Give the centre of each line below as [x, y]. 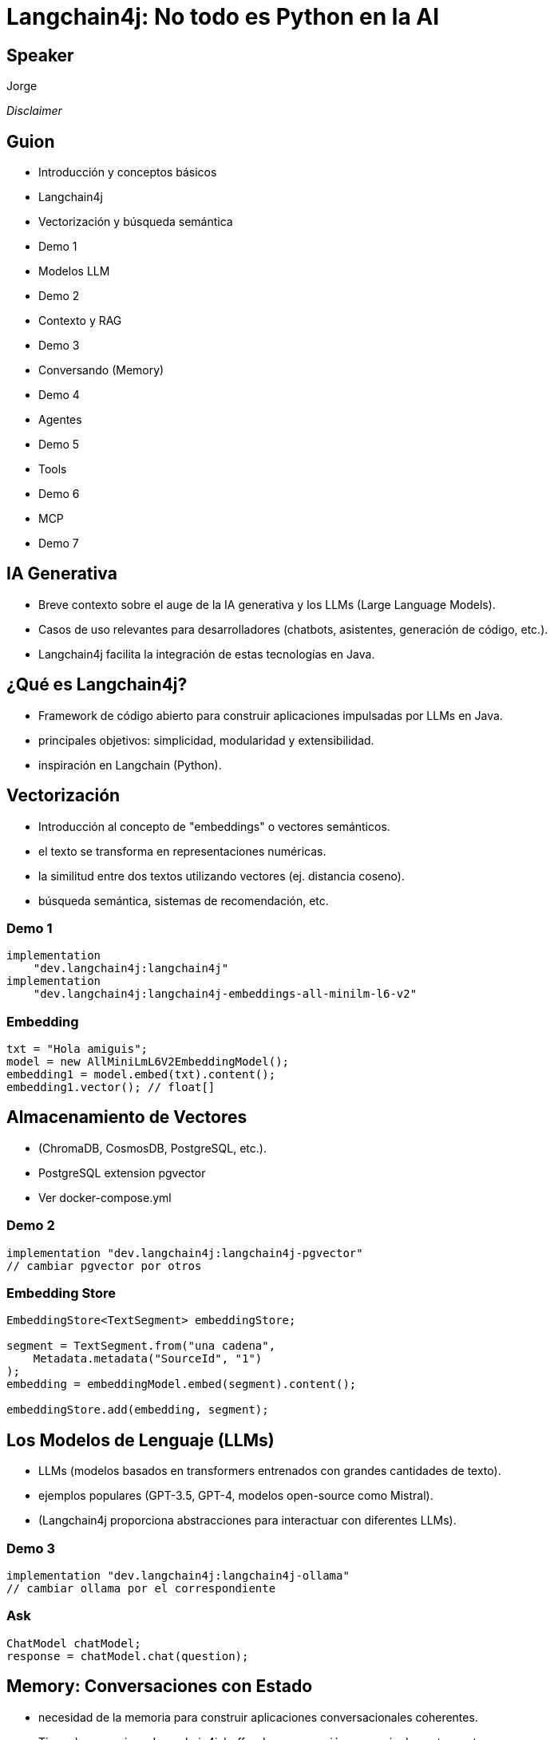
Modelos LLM [74, 271]
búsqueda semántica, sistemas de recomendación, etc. [184, 900]
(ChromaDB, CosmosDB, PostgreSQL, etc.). [152, 1148]
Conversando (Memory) [101, 370]
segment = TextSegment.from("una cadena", [141, 1346]
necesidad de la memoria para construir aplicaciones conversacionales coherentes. [258, 1717]
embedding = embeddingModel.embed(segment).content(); [182, 1384]
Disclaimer [34, 111]
